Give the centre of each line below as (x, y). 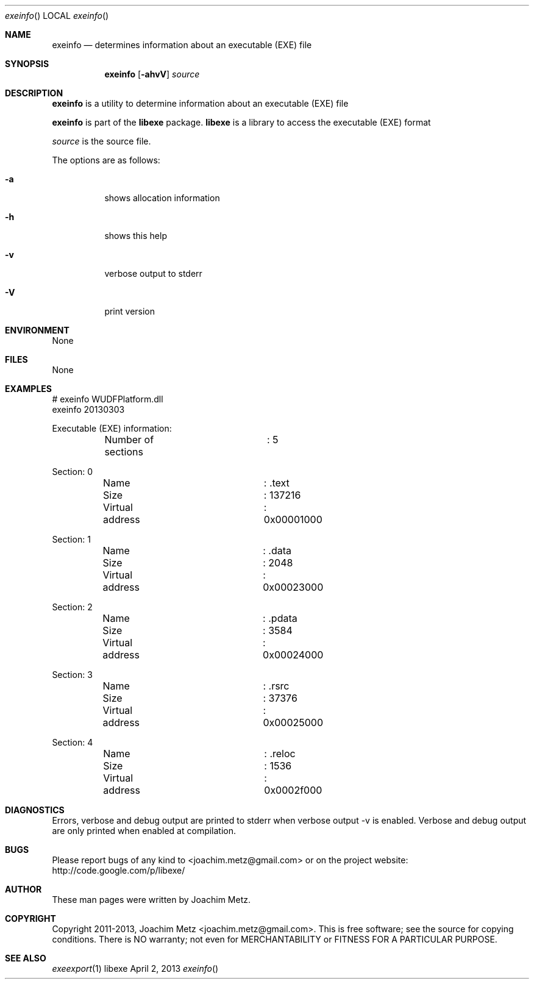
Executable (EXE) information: (112, 428)
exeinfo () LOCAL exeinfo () (57, 16)
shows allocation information (162, 198)
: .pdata (280, 618)
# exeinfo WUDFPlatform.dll (108, 399)
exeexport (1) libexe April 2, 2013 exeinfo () (135, 968)
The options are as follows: (106, 160)
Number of (129, 440)
